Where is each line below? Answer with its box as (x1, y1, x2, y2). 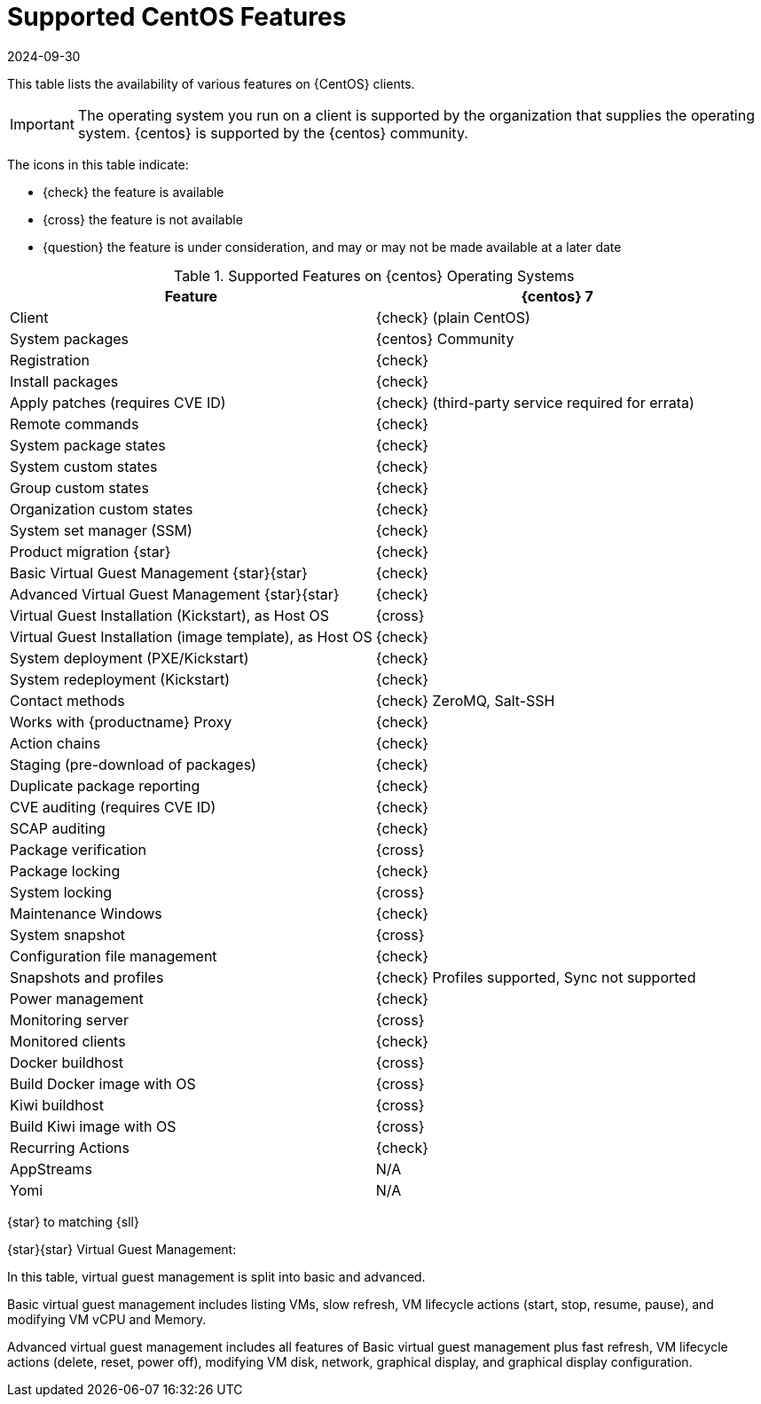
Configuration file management (10, 946, 217, 965)
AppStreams (10, 1159, 92, 1178)
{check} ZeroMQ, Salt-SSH (375, 691, 555, 710)
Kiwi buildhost (10, 1095, 104, 1114)
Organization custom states (10, 499, 193, 518)
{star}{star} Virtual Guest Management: (7, 1241, 237, 1257)
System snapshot (10, 925, 126, 944)
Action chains (10, 733, 101, 752)
